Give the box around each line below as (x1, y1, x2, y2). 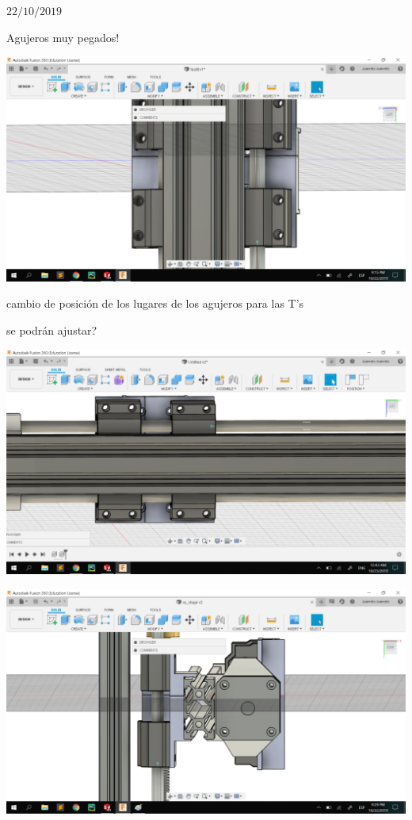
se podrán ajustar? (6, 321, 97, 338)
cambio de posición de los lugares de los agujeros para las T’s (6, 295, 304, 312)
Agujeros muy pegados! (6, 29, 120, 45)
